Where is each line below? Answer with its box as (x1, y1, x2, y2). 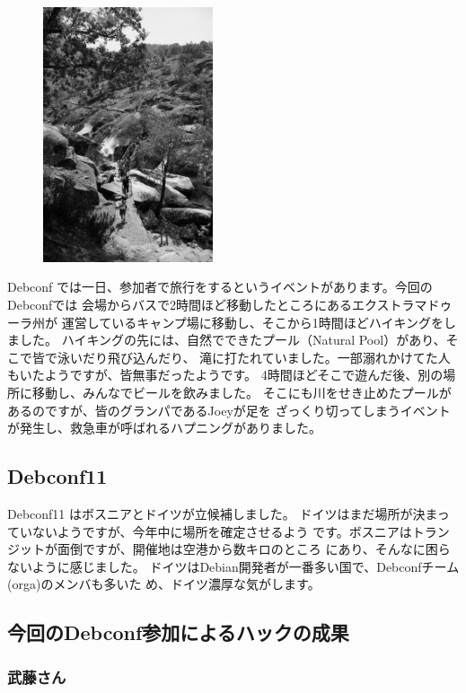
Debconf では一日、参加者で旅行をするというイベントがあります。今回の (7, 277, 433, 296)
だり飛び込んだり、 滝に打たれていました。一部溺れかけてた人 (82, 347, 451, 366)
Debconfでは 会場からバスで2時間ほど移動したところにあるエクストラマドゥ (7, 295, 453, 314)
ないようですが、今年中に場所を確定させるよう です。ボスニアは (31, 522, 412, 540)
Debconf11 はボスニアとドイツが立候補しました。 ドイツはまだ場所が (7, 504, 413, 523)
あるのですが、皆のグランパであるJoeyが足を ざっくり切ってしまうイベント (7, 400, 451, 419)
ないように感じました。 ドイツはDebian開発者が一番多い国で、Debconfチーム (7, 557, 460, 575)
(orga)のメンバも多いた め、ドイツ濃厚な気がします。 (7, 575, 321, 593)
